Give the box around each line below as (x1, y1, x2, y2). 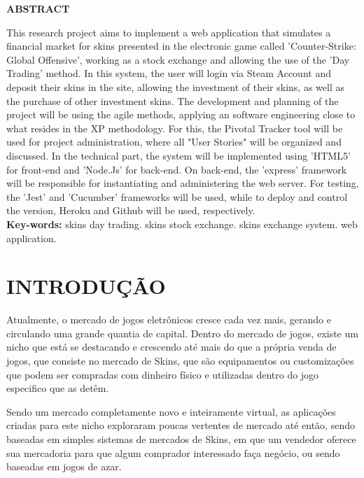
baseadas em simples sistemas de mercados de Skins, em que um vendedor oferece (6, 431, 356, 446)
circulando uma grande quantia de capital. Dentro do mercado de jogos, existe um (6, 325, 358, 340)
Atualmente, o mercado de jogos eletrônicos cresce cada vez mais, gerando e (6, 312, 331, 327)
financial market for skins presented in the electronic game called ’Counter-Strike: (6, 38, 356, 53)
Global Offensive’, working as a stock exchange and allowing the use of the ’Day (6, 52, 350, 66)
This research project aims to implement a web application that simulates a (6, 24, 331, 39)
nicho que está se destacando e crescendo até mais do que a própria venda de (6, 339, 337, 354)
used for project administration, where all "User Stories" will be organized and (6, 134, 342, 149)
